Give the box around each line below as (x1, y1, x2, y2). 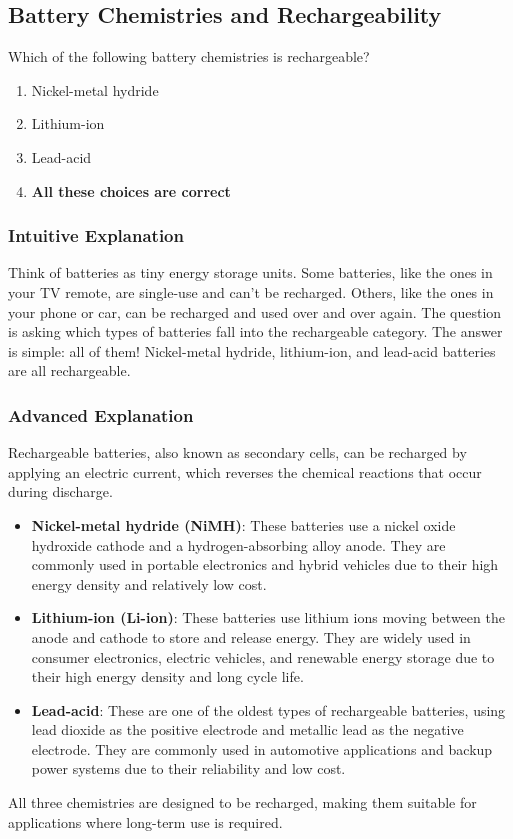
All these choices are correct (31, 180, 231, 201)
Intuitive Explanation (8, 223, 184, 248)
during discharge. (8, 481, 113, 502)
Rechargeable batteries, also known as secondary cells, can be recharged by (8, 442, 467, 463)
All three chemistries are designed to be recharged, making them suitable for (8, 792, 477, 813)
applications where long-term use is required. (8, 811, 283, 832)
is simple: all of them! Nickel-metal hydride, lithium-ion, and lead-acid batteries (8, 340, 496, 361)
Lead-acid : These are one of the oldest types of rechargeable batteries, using (31, 699, 506, 720)
